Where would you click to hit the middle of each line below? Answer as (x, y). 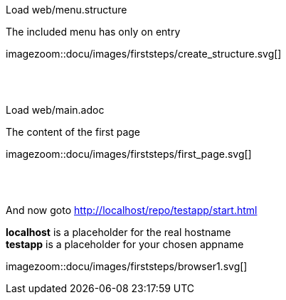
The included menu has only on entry (93, 32)
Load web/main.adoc (55, 110)
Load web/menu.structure (67, 10)
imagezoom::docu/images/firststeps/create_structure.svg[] (144, 54)
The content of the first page (73, 132)
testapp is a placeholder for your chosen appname (125, 244)
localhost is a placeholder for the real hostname (118, 232)
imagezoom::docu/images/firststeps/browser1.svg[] (127, 266)
